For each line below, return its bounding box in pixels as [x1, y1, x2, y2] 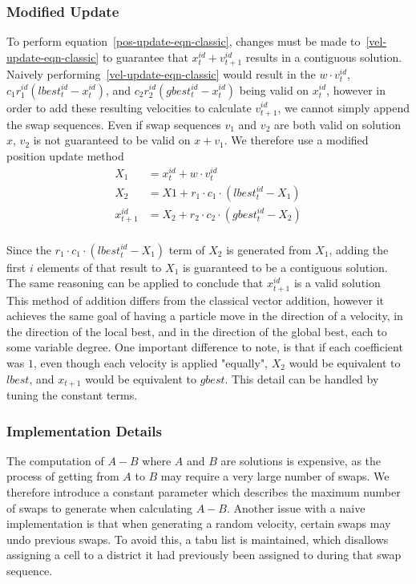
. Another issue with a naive [226, 499, 366, 516]
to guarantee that [102, 48, 188, 65]
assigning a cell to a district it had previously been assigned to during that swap [6, 546, 402, 563]
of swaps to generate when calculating [6, 499, 192, 516]
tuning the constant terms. [6, 387, 138, 404]
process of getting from [6, 468, 119, 485]
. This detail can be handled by [224, 370, 379, 387]
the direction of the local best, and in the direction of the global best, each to [6, 322, 387, 339]
